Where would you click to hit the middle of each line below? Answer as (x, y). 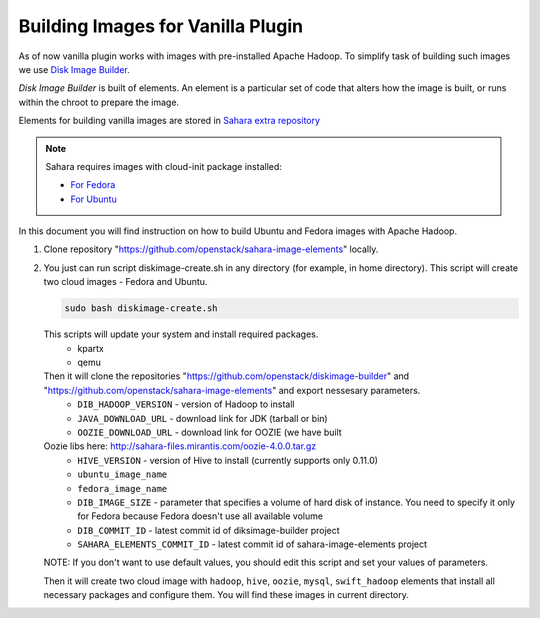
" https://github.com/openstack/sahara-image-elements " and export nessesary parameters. (232, 390)
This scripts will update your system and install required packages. (181, 334)
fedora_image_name (122, 488)
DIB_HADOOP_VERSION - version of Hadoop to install (186, 404)
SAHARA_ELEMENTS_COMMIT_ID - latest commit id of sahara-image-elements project (252, 544)
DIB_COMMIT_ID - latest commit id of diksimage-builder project (208, 530)
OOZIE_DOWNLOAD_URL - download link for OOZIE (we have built (209, 432)
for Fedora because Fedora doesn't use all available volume (200, 516)
